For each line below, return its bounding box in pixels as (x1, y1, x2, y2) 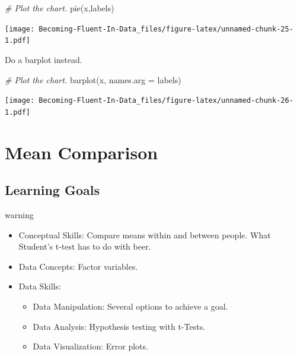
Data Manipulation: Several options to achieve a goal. (33, 300, 228, 312)
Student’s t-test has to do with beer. (18, 240, 151, 253)
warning (5, 208, 34, 220)
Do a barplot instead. (5, 53, 82, 65)
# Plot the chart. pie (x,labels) (5, 2, 114, 14)
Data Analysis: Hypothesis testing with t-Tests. (33, 320, 206, 332)
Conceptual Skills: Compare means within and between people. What (18, 228, 271, 241)
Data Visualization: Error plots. (33, 340, 148, 352)
